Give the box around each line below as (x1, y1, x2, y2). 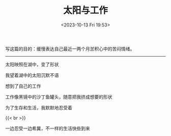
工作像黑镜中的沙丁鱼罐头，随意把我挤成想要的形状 (5, 94, 112, 100)
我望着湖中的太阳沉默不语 (5, 72, 59, 78)
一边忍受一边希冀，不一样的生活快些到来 (5, 125, 90, 131)
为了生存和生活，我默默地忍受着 (5, 104, 72, 111)
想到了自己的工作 (5, 83, 41, 89)
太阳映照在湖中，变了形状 (5, 61, 59, 67)
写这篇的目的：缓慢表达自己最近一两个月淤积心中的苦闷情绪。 (5, 45, 135, 51)
